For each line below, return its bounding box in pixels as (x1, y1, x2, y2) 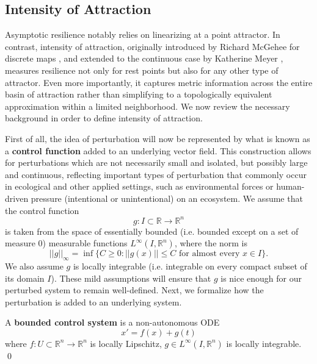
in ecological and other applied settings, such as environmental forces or (5, 180, 274, 193)
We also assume (5, 260, 64, 272)
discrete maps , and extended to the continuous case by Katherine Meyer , (5, 52, 283, 65)
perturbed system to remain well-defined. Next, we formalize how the (5, 284, 264, 296)
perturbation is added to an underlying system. (5, 295, 182, 308)
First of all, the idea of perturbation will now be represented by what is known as (5, 132, 310, 145)
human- (276, 180, 305, 193)
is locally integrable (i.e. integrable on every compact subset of (73, 260, 307, 272)
